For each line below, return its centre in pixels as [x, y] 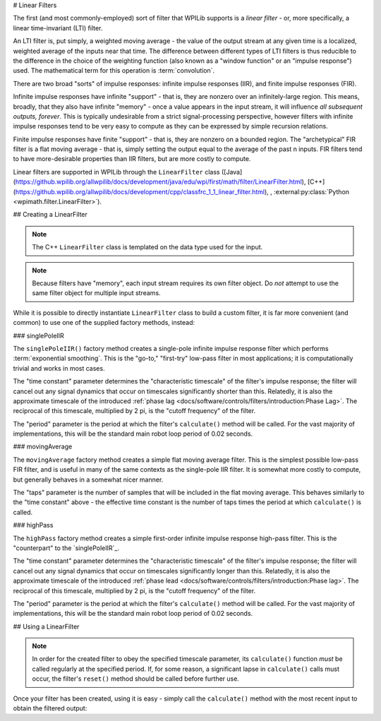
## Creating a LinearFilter [50, 215]
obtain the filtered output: [50, 708]
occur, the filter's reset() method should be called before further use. [136, 679]
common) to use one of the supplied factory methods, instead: [104, 323]
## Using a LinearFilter [46, 626]
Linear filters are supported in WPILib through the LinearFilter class [116, 172]
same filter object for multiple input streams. [97, 293]
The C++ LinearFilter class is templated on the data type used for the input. [147, 247]
